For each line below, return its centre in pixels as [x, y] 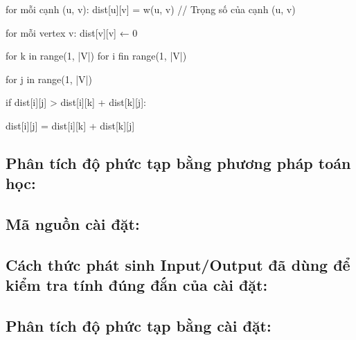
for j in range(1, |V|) [49, 79]
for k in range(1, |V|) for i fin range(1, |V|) [96, 56]
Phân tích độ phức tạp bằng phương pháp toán [178, 162]
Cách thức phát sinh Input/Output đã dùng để [178, 264]
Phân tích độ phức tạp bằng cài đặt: [139, 326]
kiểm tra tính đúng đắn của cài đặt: [137, 285]
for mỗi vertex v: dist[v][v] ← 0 [72, 32]
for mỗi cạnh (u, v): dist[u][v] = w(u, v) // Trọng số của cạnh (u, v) [151, 9]
